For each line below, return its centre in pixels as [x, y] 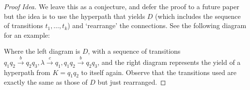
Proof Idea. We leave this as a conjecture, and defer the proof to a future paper [122, 6]
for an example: [27, 35]
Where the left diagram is [42, 51]
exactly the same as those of [46, 82]
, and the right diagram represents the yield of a [169, 62]
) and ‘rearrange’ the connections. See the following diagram [157, 25]
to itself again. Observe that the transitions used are [159, 72]
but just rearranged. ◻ [132, 82]
